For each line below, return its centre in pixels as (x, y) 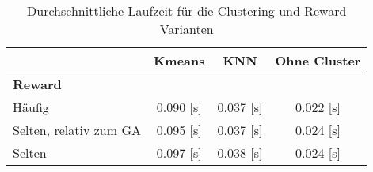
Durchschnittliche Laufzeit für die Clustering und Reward (187, 11)
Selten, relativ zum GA (77, 130)
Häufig (31, 107)
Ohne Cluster (318, 60)
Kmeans (179, 60)
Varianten (186, 29)
